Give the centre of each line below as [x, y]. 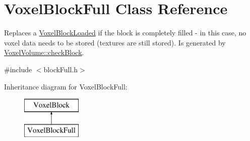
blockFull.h [61, 69]
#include [18, 69]
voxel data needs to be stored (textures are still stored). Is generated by [115, 42]
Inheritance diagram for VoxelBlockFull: [66, 86]
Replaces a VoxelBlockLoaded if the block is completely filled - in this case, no [125, 33]
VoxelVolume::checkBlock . [44, 52]
